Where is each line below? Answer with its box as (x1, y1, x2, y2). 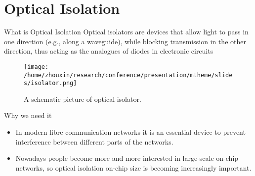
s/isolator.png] (24, 80, 77, 87)
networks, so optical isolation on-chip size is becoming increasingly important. (15, 162, 252, 173)
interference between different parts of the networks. (15, 136, 173, 147)
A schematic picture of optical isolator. (24, 93, 141, 104)
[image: (24, 63, 49, 70)
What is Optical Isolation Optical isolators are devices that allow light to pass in (4, 27, 249, 37)
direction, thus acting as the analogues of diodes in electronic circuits (4, 46, 213, 56)
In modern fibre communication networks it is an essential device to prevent (15, 127, 246, 137)
